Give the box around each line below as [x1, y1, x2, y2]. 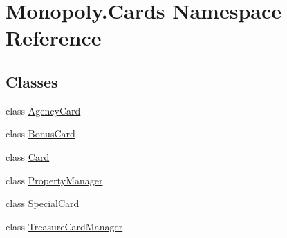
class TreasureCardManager [6, 219, 123, 233]
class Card [6, 149, 50, 163]
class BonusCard [6, 126, 75, 141]
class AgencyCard [6, 103, 81, 117]
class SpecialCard [6, 196, 80, 210]
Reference [6, 23, 102, 52]
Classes [6, 70, 58, 92]
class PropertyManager [6, 172, 103, 187]
